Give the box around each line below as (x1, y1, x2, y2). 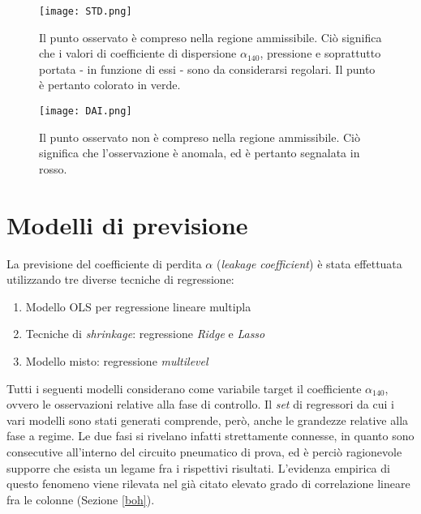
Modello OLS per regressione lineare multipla (25, 298, 251, 315)
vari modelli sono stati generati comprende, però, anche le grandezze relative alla (6, 411, 409, 428)
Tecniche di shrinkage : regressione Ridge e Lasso (25, 325, 265, 342)
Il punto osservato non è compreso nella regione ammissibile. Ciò (39, 128, 360, 145)
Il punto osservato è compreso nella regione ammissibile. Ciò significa (39, 28, 382, 45)
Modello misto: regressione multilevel (25, 352, 208, 369)
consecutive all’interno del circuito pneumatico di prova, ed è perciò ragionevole (6, 443, 402, 460)
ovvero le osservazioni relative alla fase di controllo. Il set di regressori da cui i (6, 396, 394, 413)
